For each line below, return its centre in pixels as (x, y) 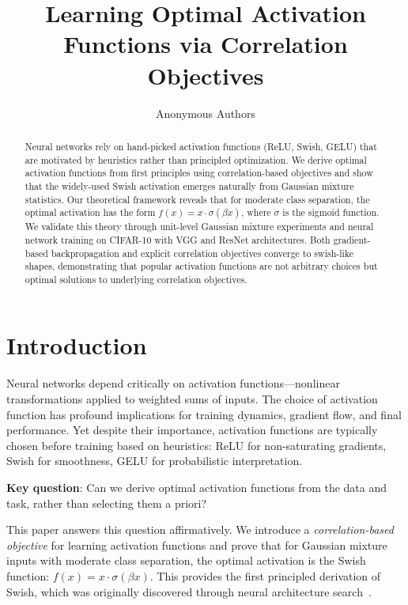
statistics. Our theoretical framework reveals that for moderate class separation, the (197, 199)
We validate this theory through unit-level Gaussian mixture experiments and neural (199, 227)
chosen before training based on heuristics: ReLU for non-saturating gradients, (196, 445)
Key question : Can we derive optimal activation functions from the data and (197, 487)
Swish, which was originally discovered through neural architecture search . (189, 591)
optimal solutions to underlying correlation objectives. (136, 279)
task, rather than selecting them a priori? (107, 503)
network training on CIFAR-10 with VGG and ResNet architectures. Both (178, 239)
